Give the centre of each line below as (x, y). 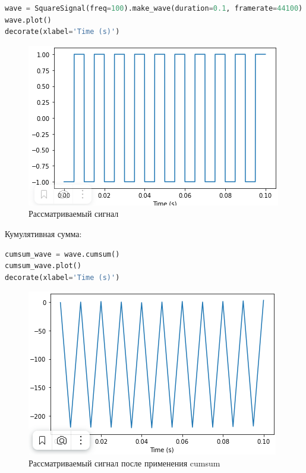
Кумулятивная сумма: (43, 233)
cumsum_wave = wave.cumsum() (62, 254)
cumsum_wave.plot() (43, 266)
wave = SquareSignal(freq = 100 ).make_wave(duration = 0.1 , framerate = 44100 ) (154, 8)
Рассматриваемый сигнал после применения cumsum (124, 463)
